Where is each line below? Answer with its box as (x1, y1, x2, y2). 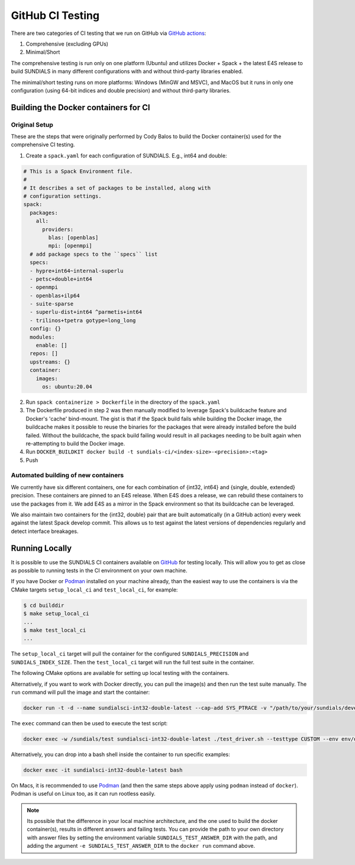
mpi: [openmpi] (48, 243, 93, 249)
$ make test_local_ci (23, 627, 86, 634)
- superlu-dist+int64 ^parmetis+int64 (30, 308, 142, 316)
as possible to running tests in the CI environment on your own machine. (11, 567, 188, 574)
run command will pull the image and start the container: (11, 689, 150, 696)
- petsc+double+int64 (30, 275, 93, 282)
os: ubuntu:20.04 (42, 383, 93, 390)
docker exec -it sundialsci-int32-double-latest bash (23, 767, 183, 773)
